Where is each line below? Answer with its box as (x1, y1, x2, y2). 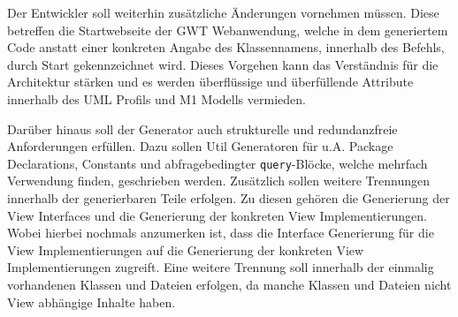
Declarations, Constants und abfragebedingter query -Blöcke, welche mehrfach (7, 154, 428, 172)
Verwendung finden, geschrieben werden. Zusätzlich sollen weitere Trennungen (7, 171, 430, 190)
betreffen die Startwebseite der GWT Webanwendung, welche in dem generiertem (7, 20, 448, 39)
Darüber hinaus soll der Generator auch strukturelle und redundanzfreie (7, 119, 398, 138)
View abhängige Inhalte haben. (7, 292, 176, 311)
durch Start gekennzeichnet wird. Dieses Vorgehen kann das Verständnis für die (7, 55, 439, 73)
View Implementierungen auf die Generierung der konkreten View (7, 240, 364, 259)
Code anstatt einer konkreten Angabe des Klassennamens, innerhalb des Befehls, (7, 38, 445, 57)
